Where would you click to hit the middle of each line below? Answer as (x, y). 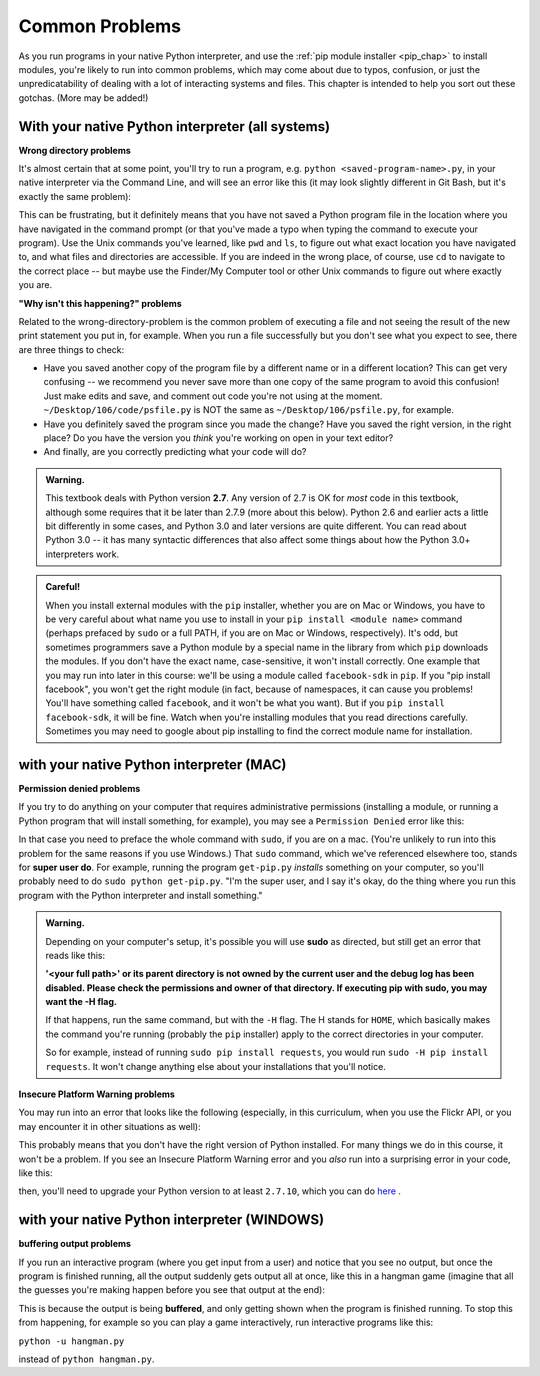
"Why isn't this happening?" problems (100, 303)
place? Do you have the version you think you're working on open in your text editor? (218, 438)
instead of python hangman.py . (86, 1359)
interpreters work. (82, 554)
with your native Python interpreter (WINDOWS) (171, 1220)
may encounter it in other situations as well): (109, 1126)
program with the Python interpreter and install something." (140, 895)
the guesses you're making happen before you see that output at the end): (171, 1290)
